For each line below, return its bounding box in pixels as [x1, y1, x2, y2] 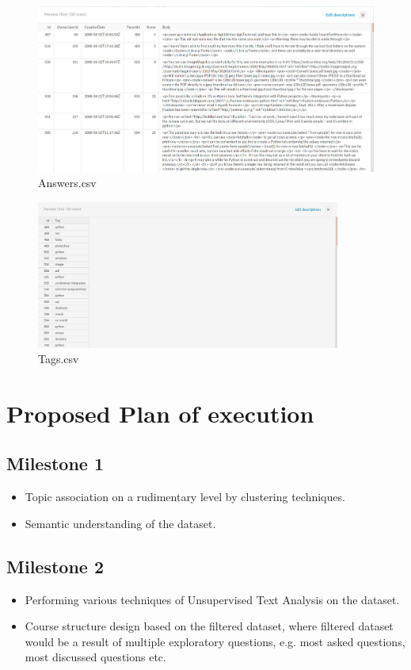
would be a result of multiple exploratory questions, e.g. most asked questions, [25, 633, 405, 649]
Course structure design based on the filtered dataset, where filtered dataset [25, 618, 394, 634]
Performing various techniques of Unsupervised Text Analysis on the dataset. [25, 591, 400, 607]
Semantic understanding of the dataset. [25, 515, 216, 531]
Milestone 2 [6, 553, 104, 578]
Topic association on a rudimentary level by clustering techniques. [25, 488, 345, 505]
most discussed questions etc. [25, 649, 166, 665]
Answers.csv [38, 174, 97, 191]
